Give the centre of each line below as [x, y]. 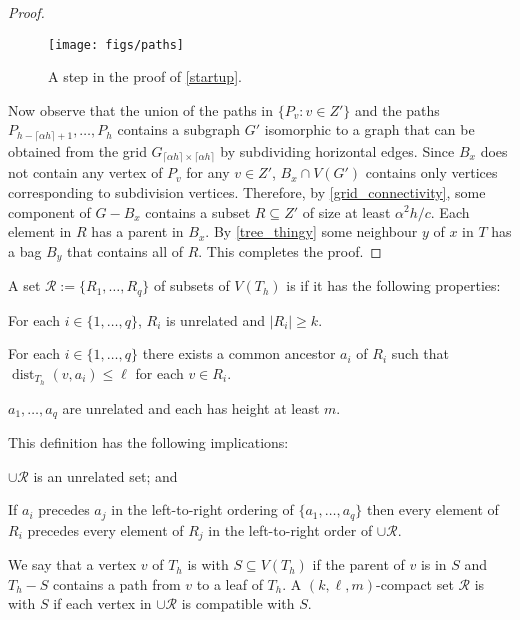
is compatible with [238, 603]
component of [49, 211]
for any [208, 172]
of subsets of [191, 285]
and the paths [397, 109]
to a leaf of [229, 583]
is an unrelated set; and [105, 475]
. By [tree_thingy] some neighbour [311, 231]
